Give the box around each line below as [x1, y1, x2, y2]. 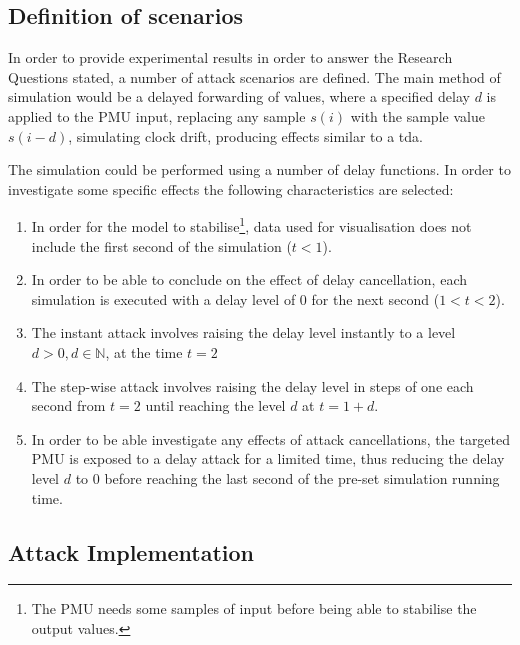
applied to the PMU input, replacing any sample [8, 105, 306, 126]
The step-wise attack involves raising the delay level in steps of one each [31, 375, 474, 396]
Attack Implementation [8, 536, 255, 567]
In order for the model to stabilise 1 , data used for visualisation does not [31, 213, 472, 237]
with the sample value [350, 105, 485, 126]
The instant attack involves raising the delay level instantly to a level [31, 322, 456, 343]
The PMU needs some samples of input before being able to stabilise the [31, 598, 477, 619]
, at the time [105, 341, 183, 362]
